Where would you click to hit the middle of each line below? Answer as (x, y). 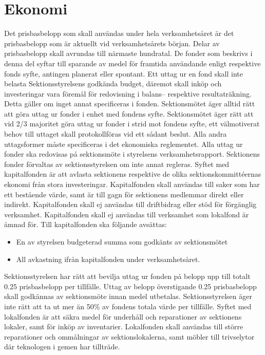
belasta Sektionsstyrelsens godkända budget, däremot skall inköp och (113, 83)
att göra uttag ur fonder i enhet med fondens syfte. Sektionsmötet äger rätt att (129, 113)
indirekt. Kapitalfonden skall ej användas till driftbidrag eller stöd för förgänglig (130, 204)
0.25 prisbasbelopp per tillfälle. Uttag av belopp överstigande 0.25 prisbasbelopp (130, 286)
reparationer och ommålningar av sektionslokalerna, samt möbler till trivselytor (129, 336)
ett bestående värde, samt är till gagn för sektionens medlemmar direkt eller (124, 194)
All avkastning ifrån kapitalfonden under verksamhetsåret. (108, 259)
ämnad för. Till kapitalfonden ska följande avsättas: (86, 224)
